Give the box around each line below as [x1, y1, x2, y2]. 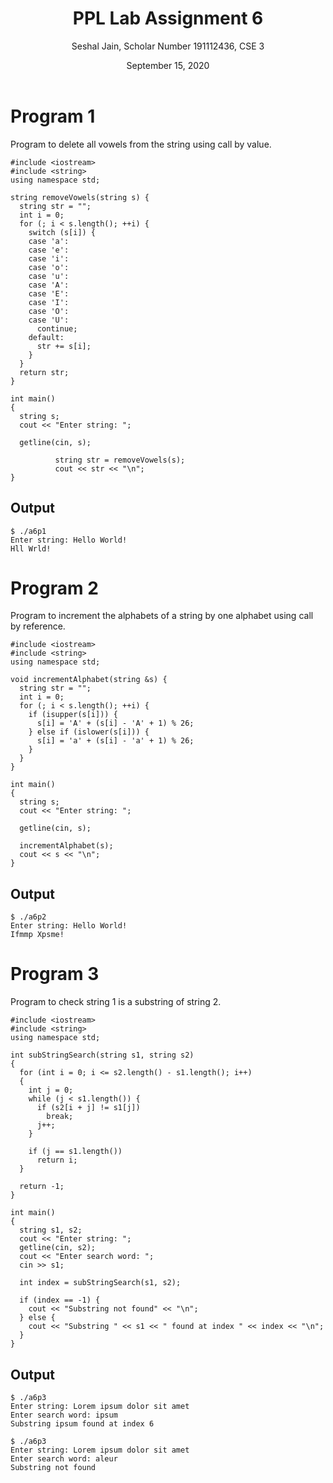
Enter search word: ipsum [10, 1410, 118, 1420]
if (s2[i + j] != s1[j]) [36, 1103, 141, 1113]
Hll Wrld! [10, 543, 52, 554]
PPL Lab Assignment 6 [72, 7, 264, 30]
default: [28, 332, 65, 342]
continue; [36, 323, 78, 334]
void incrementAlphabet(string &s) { [10, 675, 168, 685]
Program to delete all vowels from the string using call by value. [10, 138, 272, 150]
